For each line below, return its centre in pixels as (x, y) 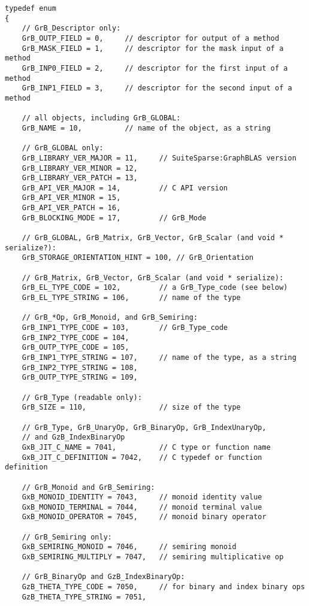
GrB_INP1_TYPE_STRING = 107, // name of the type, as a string (159, 357)
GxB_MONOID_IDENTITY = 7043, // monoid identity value (142, 497)
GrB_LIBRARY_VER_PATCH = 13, (80, 178)
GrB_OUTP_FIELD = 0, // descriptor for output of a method (151, 38)
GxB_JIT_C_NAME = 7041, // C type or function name (146, 447)
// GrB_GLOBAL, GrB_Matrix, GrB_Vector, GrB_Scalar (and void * (153, 238)
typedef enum (31, 8)
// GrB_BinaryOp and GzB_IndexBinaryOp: (103, 577)
